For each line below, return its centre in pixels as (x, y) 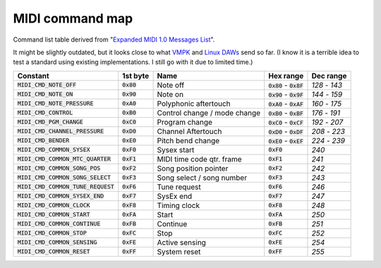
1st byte (136, 75)
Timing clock (179, 205)
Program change (185, 122)
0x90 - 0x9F (286, 94)
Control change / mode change (209, 113)
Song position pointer (193, 168)
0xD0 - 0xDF (286, 131)
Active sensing (181, 242)
